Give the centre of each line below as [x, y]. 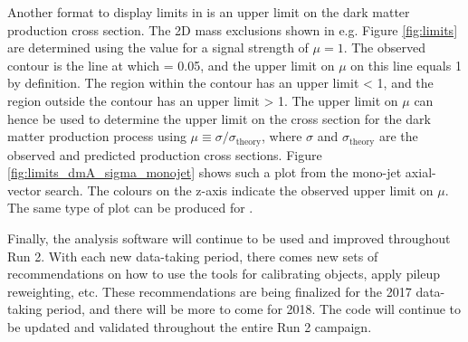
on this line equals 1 [406, 65]
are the [398, 136]
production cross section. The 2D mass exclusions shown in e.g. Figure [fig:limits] [233, 29]
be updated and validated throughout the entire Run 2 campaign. [190, 326]
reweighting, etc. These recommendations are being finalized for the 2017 [210, 291]
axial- [420, 172]
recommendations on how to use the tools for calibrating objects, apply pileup [224, 274]
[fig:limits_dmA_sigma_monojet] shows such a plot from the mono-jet [205, 172]
